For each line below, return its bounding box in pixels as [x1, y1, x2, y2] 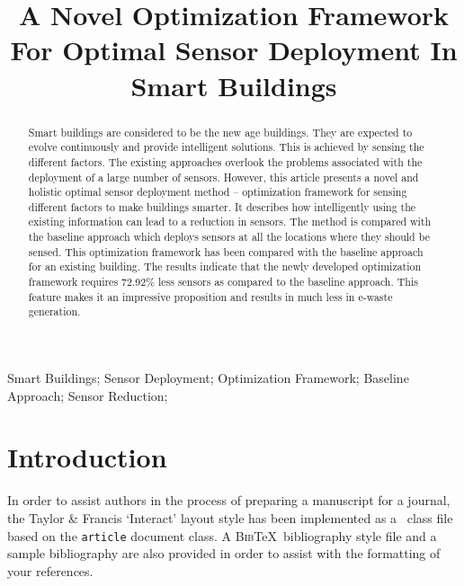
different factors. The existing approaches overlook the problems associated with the [28, 154, 423, 169]
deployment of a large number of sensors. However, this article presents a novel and [28, 169, 419, 184]
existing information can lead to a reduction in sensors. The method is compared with [28, 214, 432, 229]
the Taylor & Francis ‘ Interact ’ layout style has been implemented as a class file [7, 508, 453, 527]
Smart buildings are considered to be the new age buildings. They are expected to [28, 124, 413, 139]
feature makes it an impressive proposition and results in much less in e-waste [28, 289, 393, 304]
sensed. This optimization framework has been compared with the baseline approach [28, 244, 424, 259]
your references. [7, 561, 94, 580]
